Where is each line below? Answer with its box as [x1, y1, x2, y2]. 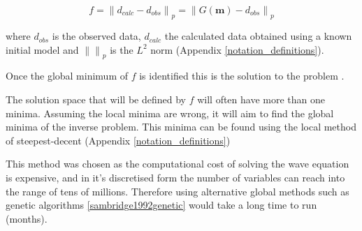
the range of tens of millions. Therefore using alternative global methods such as [6, 184, 349, 198]
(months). [6, 211, 48, 225]
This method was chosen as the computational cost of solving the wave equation [6, 156, 349, 171]
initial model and [6, 42, 79, 57]
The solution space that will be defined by [6, 92, 186, 107]
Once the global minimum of [6, 68, 128, 83]
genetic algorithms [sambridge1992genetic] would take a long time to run [6, 198, 317, 212]
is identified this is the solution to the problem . [139, 68, 345, 83]
